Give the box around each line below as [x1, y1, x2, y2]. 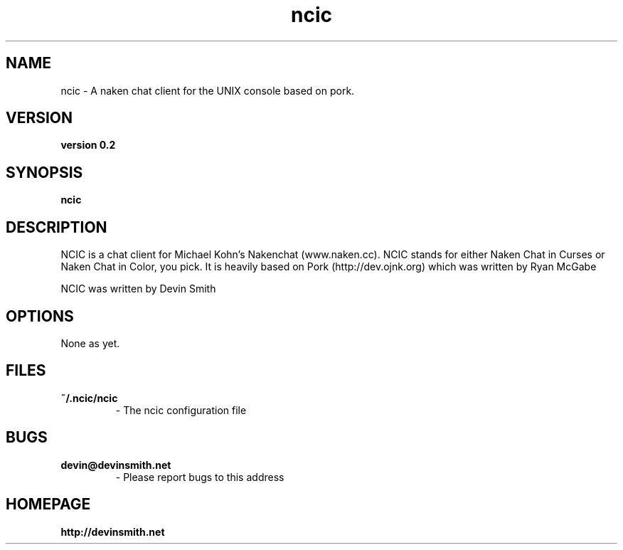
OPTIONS [6, 307, 74, 325]
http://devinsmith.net [60, 525, 165, 538]
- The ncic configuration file [115, 403, 247, 416]
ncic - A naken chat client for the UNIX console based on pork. [60, 84, 355, 97]
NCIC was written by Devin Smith [60, 282, 216, 295]
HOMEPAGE [6, 495, 91, 514]
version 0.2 [60, 139, 116, 152]
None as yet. [60, 337, 120, 349]
